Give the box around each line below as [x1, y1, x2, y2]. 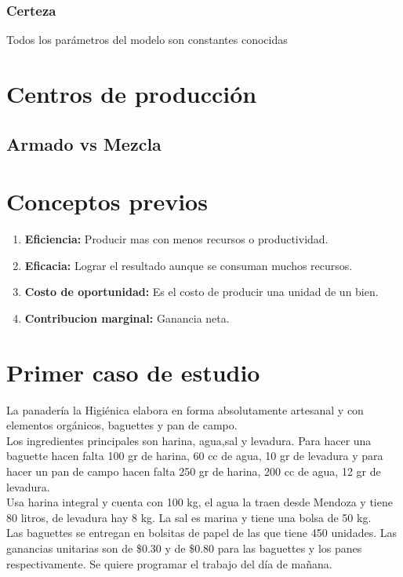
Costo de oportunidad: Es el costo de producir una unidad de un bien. [24, 283, 379, 300]
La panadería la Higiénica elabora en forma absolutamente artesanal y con [6, 401, 364, 418]
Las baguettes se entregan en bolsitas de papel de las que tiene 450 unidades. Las [6, 524, 397, 541]
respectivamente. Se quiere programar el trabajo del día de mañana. [6, 555, 332, 572]
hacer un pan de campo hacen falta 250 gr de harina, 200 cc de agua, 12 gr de [6, 462, 381, 479]
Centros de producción [6, 78, 257, 109]
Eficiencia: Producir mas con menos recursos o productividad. [24, 231, 329, 247]
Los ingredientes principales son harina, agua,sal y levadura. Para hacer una [6, 432, 372, 448]
